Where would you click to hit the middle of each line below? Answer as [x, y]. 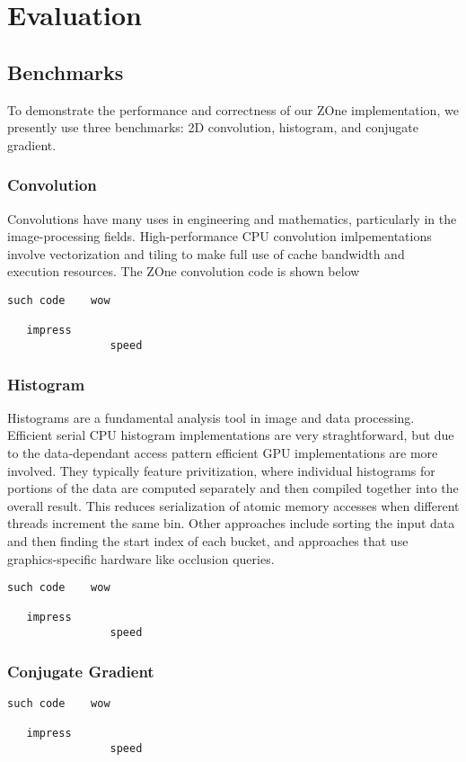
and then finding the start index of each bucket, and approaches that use [208, 540]
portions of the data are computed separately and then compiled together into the [233, 488]
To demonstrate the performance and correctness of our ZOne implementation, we [233, 109]
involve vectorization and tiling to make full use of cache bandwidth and [206, 253]
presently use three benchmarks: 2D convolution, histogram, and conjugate [213, 127]
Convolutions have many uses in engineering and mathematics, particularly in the [232, 218]
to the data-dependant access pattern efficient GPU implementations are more [223, 452]
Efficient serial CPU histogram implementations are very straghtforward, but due [231, 435]
